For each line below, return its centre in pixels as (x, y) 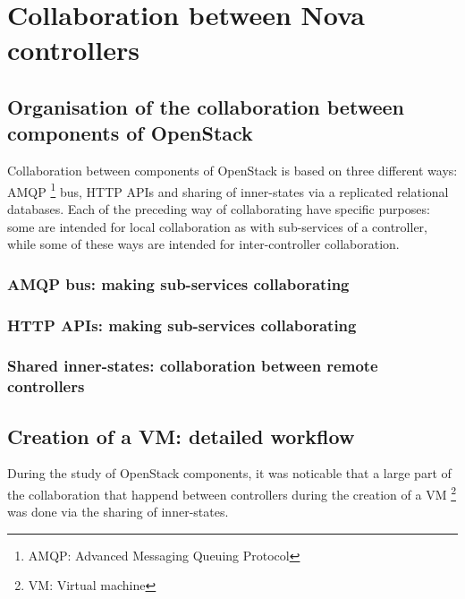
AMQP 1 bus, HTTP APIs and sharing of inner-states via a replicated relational (228, 190)
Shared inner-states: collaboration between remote (193, 366)
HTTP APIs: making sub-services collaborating (182, 325)
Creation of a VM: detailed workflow (181, 436)
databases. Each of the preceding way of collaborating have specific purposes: (219, 209)
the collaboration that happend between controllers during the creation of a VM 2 (232, 493)
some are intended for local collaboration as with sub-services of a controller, (217, 226)
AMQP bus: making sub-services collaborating (178, 283)
